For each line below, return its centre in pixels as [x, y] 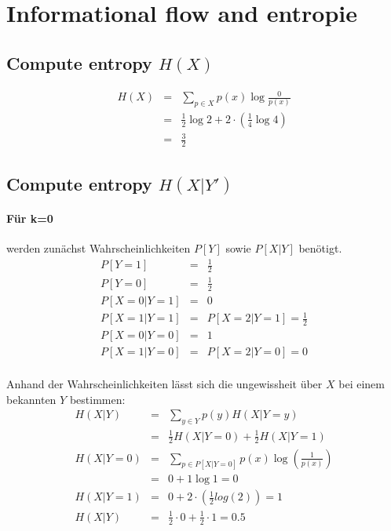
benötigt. [320, 248]
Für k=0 [30, 218]
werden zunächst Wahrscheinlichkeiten [99, 248]
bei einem [362, 384]
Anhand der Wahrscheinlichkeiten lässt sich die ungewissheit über [164, 384]
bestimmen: [97, 399]
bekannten [31, 399]
